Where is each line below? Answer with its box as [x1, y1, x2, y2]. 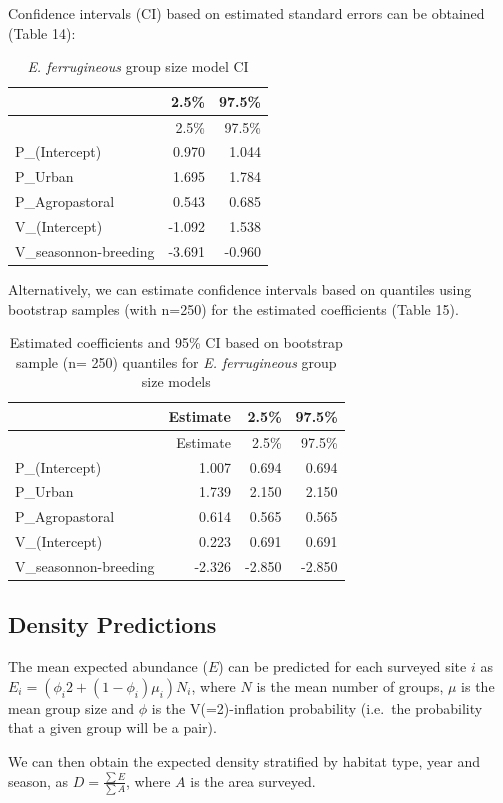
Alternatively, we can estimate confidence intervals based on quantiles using [8, 278, 472, 299]
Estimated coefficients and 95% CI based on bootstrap [9, 332, 343, 353]
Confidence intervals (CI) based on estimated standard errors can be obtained [8, 3, 485, 23]
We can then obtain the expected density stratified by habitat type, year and [8, 751, 480, 772]
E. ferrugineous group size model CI [27, 56, 249, 77]
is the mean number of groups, [256, 675, 444, 696]
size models [141, 371, 211, 392]
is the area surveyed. [190, 770, 316, 791]
